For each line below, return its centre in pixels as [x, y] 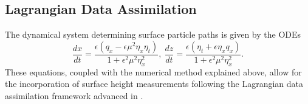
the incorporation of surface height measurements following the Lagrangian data [154, 84]
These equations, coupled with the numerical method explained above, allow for [153, 71]
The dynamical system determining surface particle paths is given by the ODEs [153, 34]
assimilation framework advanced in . [74, 95]
